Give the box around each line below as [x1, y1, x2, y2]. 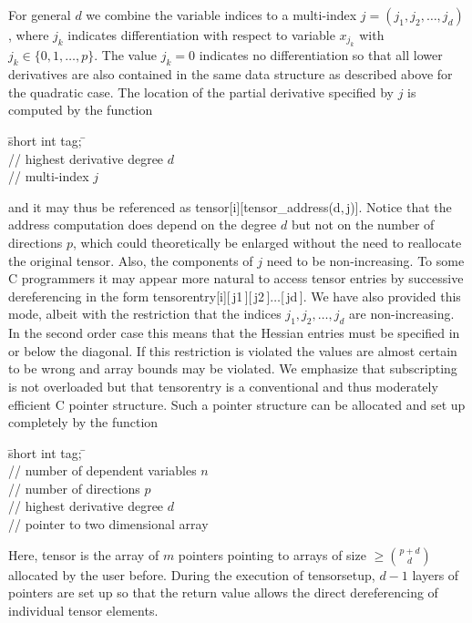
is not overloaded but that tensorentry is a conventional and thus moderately [8, 376, 438, 395]
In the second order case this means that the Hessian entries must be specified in [8, 323, 460, 342]
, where [8, 26, 49, 44]
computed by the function [8, 100, 153, 119]
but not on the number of [291, 215, 435, 234]
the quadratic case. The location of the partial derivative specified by [8, 82, 394, 101]
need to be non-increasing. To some [266, 250, 465, 270]
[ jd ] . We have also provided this [281, 286, 461, 305]
